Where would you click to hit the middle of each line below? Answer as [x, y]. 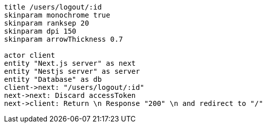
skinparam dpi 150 [40, 31]
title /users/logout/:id [53, 7]
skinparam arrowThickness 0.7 [64, 39]
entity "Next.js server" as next [70, 63]
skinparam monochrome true [57, 15]
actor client [30, 55]
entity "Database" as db [53, 79]
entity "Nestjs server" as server [72, 71]
